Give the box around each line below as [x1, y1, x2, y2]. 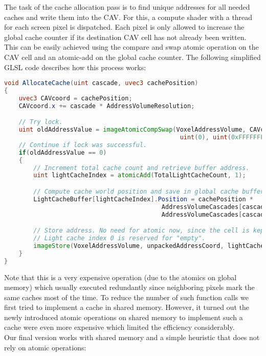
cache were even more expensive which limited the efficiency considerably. [4, 322, 235, 332]
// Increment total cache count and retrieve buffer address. [33, 164, 250, 172]
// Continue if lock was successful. [18, 141, 147, 149]
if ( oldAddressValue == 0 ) [18, 149, 107, 156]
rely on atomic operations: [4, 342, 86, 352]
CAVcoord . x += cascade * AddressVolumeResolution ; [18, 102, 195, 110]
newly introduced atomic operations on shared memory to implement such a [4, 311, 243, 322]
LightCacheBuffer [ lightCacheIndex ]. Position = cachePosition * [33, 195, 253, 203]
